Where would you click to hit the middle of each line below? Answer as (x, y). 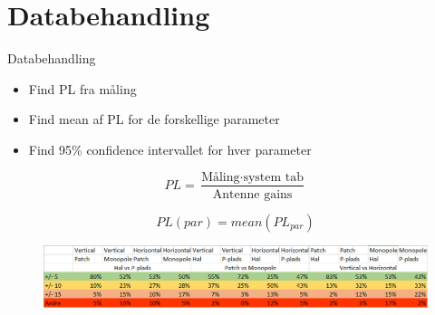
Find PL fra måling (82, 88)
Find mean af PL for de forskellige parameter (154, 119)
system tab (274, 177)
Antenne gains (252, 194)
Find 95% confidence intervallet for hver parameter (170, 149)
